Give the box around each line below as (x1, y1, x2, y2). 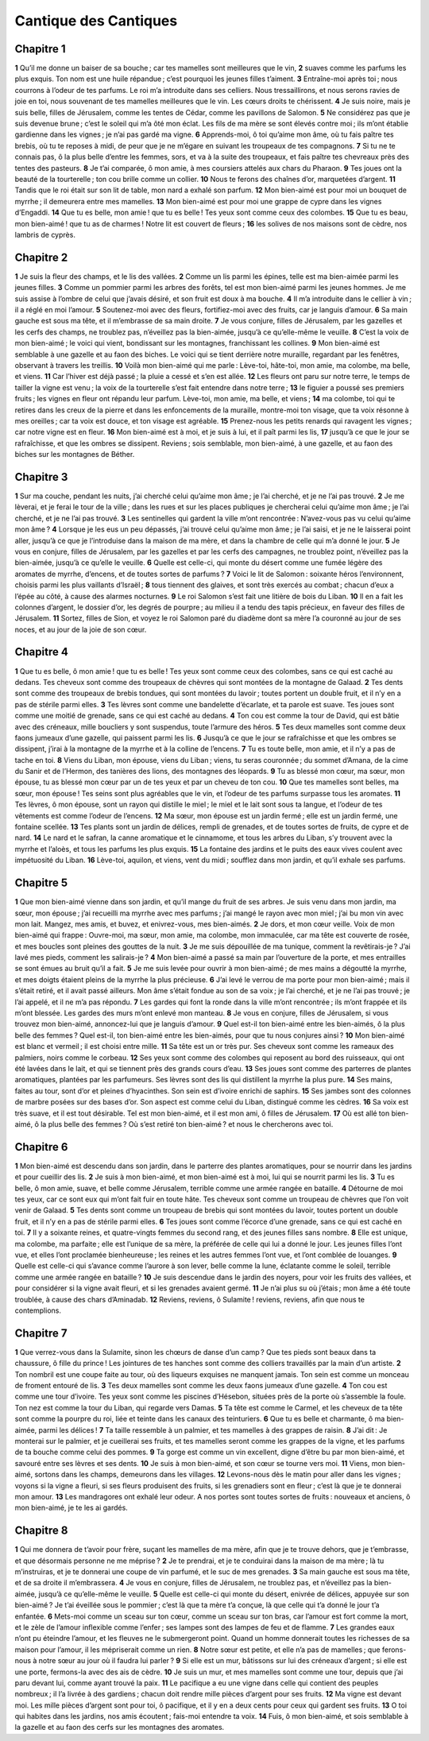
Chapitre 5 (14, 876, 68, 890)
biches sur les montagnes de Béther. (14, 450, 135, 459)
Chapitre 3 (14, 470, 68, 484)
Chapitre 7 (14, 1326, 68, 1340)
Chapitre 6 (14, 1140, 68, 1154)
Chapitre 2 (14, 250, 68, 264)
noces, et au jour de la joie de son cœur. (14, 625, 147, 634)
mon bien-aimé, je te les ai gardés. (14, 1503, 129, 1513)
